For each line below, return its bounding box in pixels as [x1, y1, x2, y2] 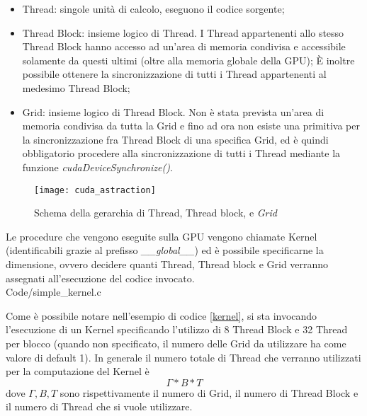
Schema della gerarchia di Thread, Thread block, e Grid [34, 205, 277, 220]
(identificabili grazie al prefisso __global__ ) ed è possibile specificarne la [6, 243, 324, 258]
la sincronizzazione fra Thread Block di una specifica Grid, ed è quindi [22, 132, 329, 146]
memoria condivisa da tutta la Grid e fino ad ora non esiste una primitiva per [22, 118, 360, 133]
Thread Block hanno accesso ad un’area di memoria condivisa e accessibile [22, 39, 346, 54]
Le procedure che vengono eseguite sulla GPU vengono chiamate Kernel [6, 229, 317, 243]
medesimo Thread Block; [22, 80, 130, 95]
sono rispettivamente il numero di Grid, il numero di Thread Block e [60, 385, 358, 400]
